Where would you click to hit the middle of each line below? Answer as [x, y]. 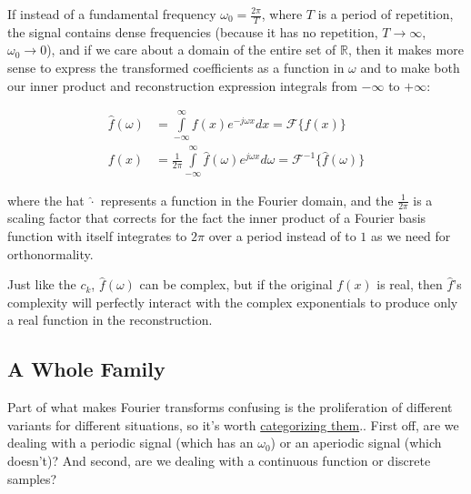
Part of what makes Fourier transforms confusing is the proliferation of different [230, 407]
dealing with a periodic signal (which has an [130, 443]
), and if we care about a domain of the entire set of [191, 50]
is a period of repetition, [386, 14]
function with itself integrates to [97, 236]
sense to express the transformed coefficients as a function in [176, 68]
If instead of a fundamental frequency [112, 14]
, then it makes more [406, 50]
